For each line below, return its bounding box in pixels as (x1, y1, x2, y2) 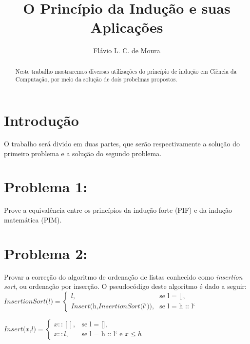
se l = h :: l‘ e (81, 331, 123, 338)
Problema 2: (4, 243, 88, 263)
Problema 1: (4, 177, 88, 197)
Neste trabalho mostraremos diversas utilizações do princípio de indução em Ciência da (15, 67, 237, 75)
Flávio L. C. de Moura (93, 45, 160, 56)
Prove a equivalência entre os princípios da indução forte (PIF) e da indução (4, 205, 232, 215)
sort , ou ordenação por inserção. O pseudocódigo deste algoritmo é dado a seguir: (4, 281, 247, 291)
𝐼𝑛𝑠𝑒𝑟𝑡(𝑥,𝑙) (4, 325, 36, 333)
